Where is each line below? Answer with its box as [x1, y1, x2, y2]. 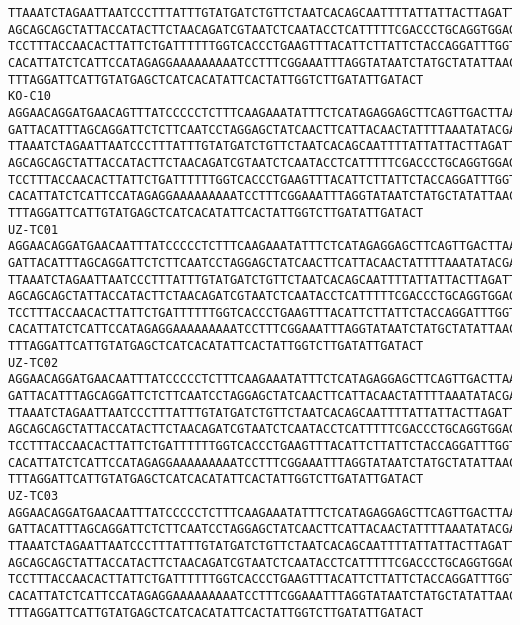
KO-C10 [8, 89, 51, 104]
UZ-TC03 [8, 489, 59, 504]
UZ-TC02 [8, 355, 59, 370]
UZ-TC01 [8, 222, 59, 237]
